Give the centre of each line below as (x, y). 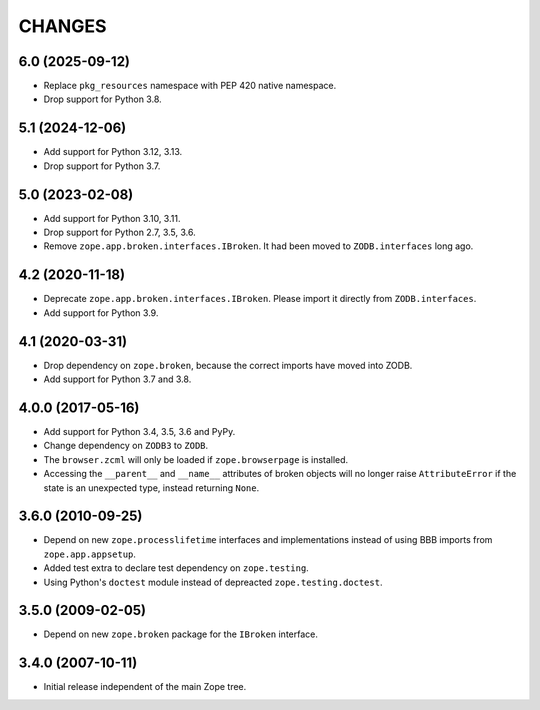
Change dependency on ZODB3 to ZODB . (126, 446)
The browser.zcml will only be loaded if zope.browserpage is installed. (196, 459)
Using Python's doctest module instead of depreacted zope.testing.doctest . (213, 582)
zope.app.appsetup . (90, 554)
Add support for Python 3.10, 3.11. (112, 218)
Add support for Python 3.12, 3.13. (113, 152)
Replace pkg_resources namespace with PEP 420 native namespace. (190, 86)
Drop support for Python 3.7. (102, 166)
